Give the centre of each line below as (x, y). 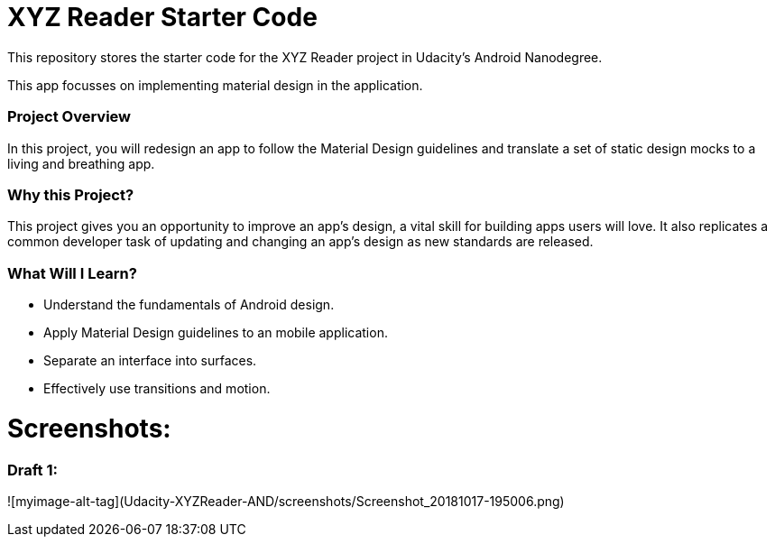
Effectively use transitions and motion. (157, 388)
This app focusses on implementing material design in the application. (215, 85)
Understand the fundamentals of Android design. (189, 304)
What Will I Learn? (72, 273)
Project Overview (69, 117)
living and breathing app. (81, 163)
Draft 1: (32, 470)
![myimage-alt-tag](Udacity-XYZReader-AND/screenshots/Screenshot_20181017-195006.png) (286, 501)
